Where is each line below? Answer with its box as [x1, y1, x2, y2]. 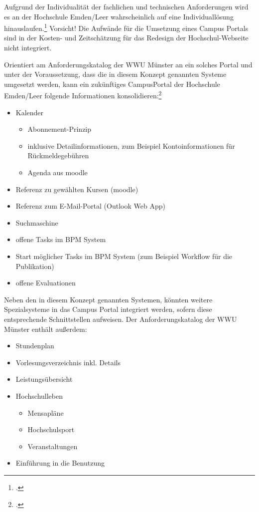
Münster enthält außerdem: [4, 323, 87, 334]
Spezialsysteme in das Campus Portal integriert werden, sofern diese [4, 304, 212, 314]
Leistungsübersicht [15, 374, 73, 384]
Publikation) [15, 260, 54, 271]
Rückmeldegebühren [27, 150, 89, 161]
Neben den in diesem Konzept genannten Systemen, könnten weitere [4, 294, 213, 304]
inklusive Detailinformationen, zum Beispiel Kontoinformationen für [27, 140, 235, 151]
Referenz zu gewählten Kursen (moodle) [15, 184, 138, 194]
